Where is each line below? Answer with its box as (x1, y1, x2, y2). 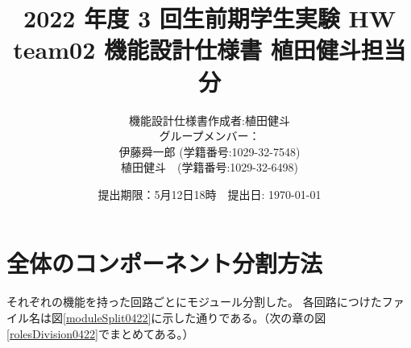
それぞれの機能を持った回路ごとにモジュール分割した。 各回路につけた (6, 293, 382, 310)
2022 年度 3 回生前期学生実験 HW (23, 2, 396, 35)
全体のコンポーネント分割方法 (6, 246, 323, 280)
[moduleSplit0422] (63, 309, 152, 325)
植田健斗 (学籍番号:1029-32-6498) (120, 159, 299, 176)
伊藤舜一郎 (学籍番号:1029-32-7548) (118, 143, 301, 159)
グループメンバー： (159, 127, 260, 144)
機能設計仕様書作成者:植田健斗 (129, 111, 290, 128)
